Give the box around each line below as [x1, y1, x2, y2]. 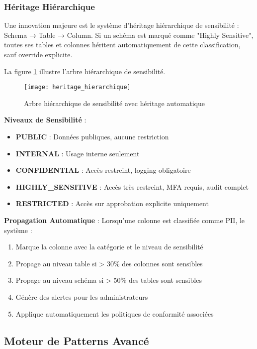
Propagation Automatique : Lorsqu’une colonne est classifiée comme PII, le [4, 215, 245, 225]
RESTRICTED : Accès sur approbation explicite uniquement [15, 198, 209, 209]
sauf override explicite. [4, 49, 73, 59]
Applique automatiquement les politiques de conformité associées [15, 308, 214, 319]
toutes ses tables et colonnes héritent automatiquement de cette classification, [4, 39, 241, 50]
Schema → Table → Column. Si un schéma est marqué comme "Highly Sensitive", [4, 29, 254, 40]
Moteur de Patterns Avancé [4, 333, 149, 348]
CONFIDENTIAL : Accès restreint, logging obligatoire [15, 165, 191, 175]
